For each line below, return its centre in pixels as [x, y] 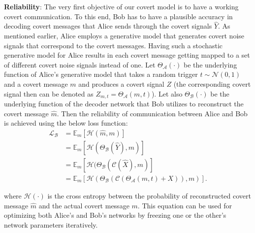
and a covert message [36, 83]
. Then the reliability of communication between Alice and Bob [152, 113]
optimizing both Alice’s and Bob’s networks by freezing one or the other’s [115, 215]
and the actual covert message [84, 205]
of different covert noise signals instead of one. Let [80, 64]
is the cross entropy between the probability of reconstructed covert [149, 195]
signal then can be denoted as [49, 93]
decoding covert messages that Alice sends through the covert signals [108, 26]
